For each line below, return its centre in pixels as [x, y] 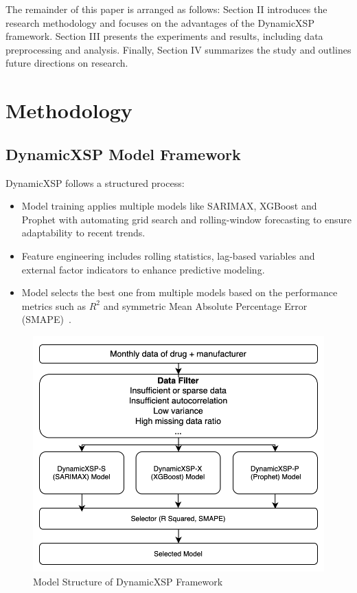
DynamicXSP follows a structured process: [95, 182]
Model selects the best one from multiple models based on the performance [180, 292]
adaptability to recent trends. [83, 233]
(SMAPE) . [46, 319]
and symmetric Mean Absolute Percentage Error [205, 305]
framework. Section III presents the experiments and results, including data [164, 36]
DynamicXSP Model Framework [123, 154]
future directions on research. [67, 63]
